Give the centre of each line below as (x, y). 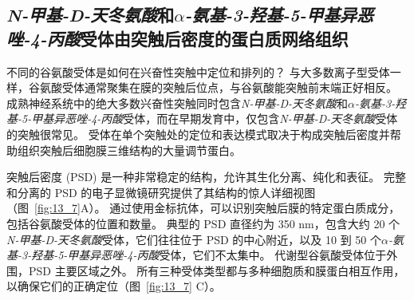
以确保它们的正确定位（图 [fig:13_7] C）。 (114, 286)
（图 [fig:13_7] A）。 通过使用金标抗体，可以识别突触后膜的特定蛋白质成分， (203, 208)
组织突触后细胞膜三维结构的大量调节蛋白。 (129, 150)
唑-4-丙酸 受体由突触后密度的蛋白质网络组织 (177, 38)
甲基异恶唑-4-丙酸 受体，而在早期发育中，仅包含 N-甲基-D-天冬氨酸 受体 (215, 118)
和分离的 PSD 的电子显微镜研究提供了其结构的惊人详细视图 (161, 192)
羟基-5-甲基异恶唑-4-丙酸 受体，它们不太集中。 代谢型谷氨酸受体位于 (209, 255)
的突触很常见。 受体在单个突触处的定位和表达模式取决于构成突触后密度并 (198, 134)
